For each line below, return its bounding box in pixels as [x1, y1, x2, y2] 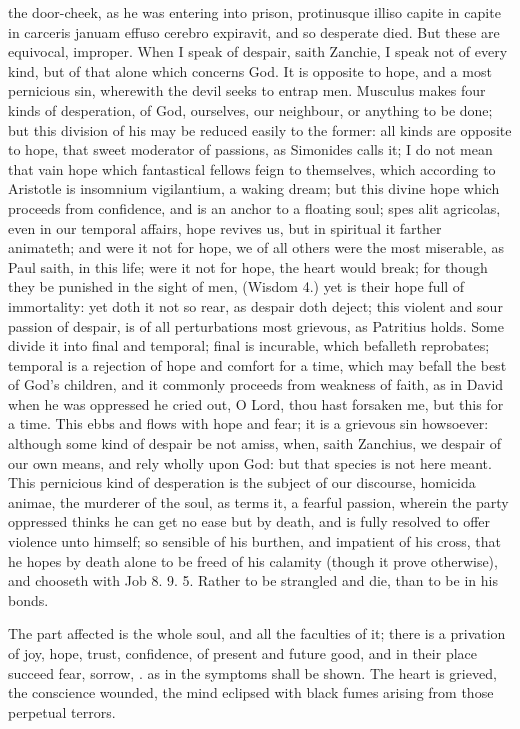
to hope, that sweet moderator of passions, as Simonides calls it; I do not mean [8, 139, 493, 160]
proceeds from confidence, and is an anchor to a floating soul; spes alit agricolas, [8, 197, 501, 218]
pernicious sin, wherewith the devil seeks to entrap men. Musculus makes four [8, 80, 486, 101]
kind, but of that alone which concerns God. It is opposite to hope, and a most [8, 60, 492, 81]
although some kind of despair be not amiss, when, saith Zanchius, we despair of [8, 433, 501, 454]
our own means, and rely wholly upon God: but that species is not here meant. [8, 452, 492, 473]
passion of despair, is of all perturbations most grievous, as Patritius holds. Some [8, 315, 504, 336]
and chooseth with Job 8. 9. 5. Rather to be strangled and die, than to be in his [8, 570, 498, 591]
